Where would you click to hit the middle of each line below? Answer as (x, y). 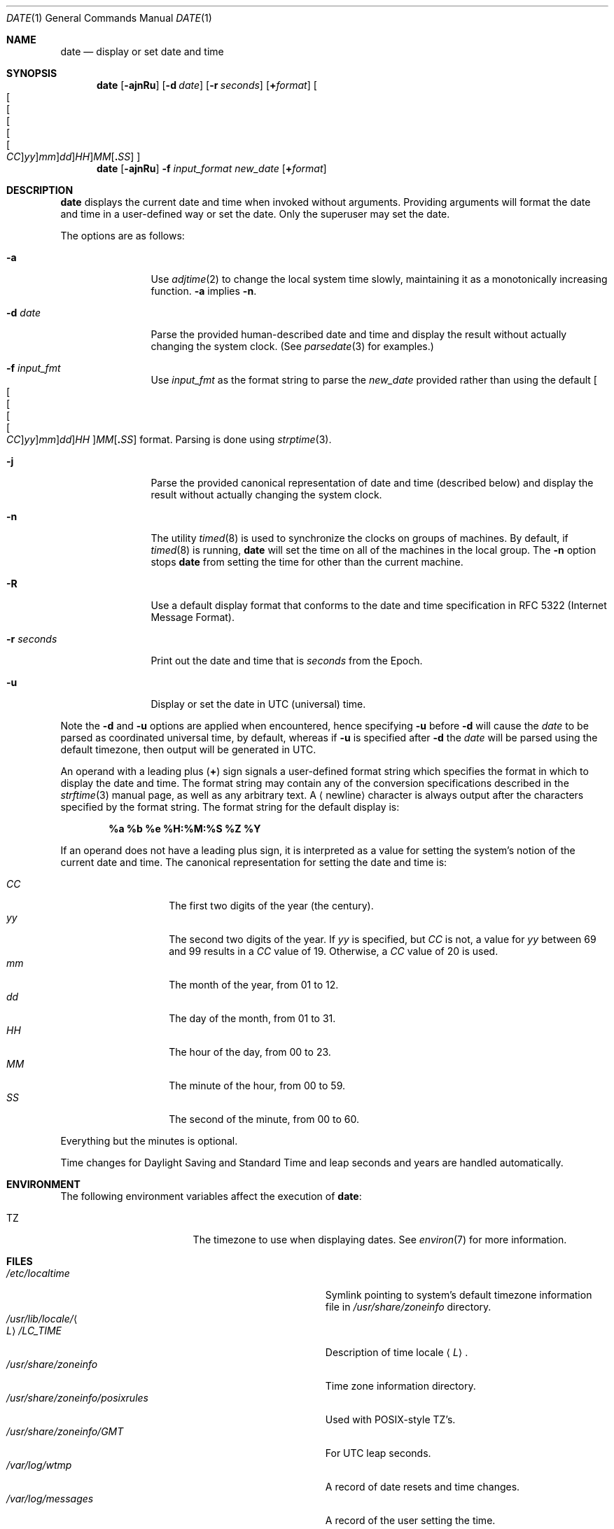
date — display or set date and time (142, 51)
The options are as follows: (123, 236)
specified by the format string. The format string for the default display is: (230, 807)
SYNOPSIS (32, 73)
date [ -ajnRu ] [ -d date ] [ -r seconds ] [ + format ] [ (207, 85)
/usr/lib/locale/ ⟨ (42, 1319)
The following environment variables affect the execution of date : (211, 1196)
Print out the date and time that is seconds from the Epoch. (287, 661)
